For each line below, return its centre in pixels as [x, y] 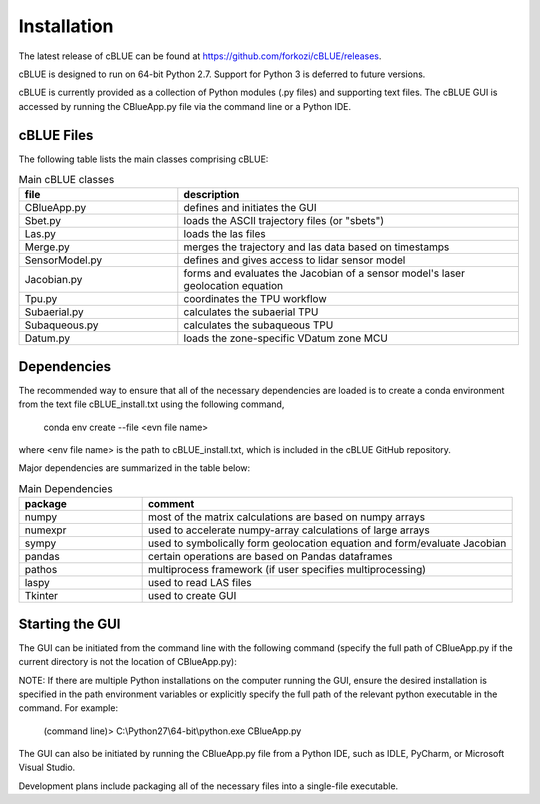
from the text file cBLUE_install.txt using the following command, [151, 404]
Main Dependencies [66, 489]
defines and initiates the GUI [250, 208]
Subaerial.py [54, 312]
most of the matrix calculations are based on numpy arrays [286, 517]
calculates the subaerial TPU [251, 312]
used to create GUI [192, 596]
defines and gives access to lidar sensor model [294, 260]
